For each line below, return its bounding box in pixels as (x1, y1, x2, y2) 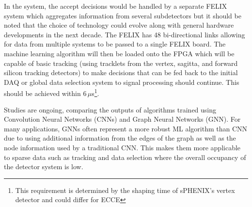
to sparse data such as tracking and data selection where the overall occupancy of (4, 152, 246, 162)
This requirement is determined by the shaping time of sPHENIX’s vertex (15, 185, 235, 195)
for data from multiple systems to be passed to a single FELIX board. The (4, 39, 226, 49)
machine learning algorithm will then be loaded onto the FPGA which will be (4, 48, 235, 58)
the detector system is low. (4, 161, 83, 172)
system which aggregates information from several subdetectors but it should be (4, 10, 241, 20)
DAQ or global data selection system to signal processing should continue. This (4, 77, 239, 87)
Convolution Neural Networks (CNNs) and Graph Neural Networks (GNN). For (4, 114, 241, 124)
